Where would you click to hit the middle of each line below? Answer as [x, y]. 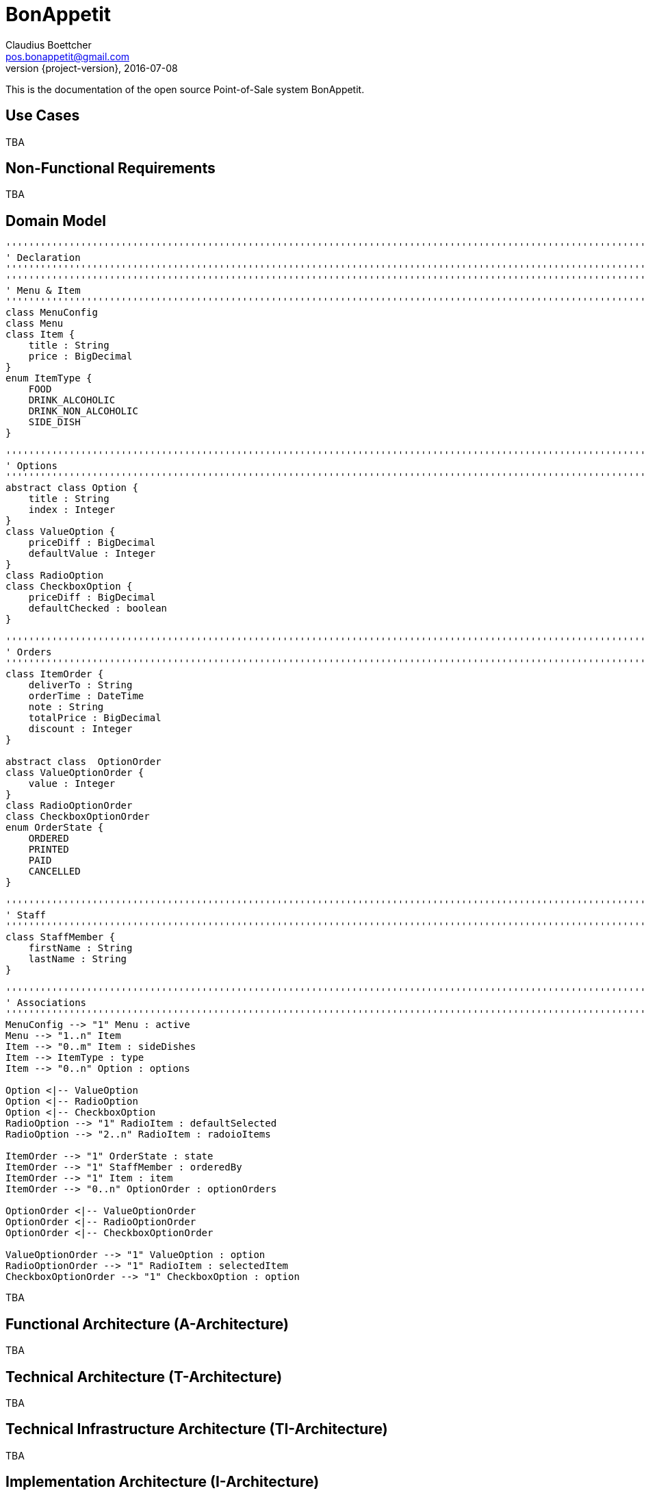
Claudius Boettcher [49, 45]
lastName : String [78, 959]
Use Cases [43, 116]
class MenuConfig [52, 313]
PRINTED [49, 850]
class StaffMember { [61, 937]
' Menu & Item [43, 291]
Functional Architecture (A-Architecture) [147, 1324]
